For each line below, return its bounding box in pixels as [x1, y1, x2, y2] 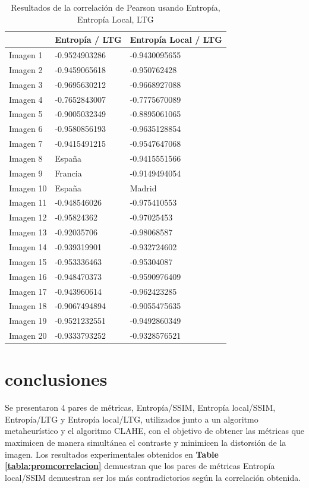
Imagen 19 [9, 314, 47, 327]
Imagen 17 [9, 285, 47, 297]
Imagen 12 [9, 211, 47, 223]
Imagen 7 [9, 137, 43, 150]
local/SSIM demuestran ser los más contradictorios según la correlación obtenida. [5, 471, 301, 483]
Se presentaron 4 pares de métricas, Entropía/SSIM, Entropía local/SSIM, [5, 401, 276, 414]
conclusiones [5, 367, 108, 391]
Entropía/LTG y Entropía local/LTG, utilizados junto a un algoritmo [5, 413, 258, 425]
